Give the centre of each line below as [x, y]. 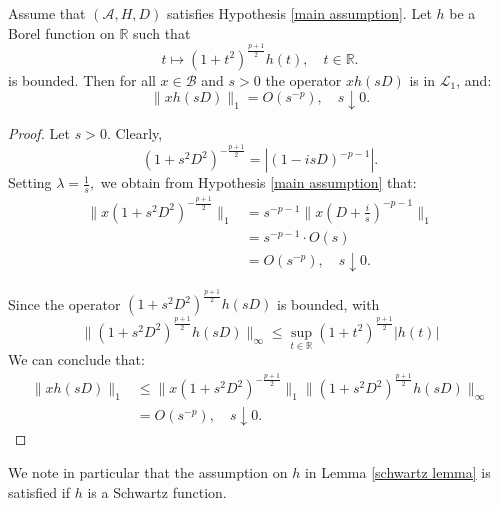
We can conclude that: [76, 359]
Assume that [47, 13]
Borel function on [61, 32]
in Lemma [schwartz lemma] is [397, 471]
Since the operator [64, 303]
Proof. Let [39, 133]
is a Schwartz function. [157, 491]
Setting [30, 182]
